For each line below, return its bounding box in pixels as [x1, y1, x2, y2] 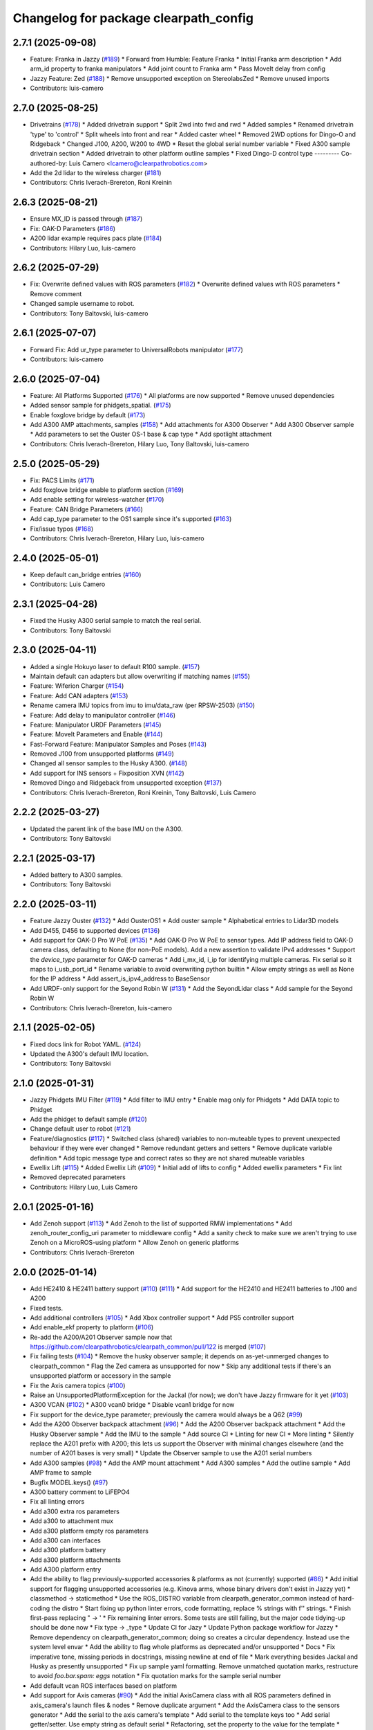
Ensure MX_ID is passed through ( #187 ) [30, 215, 143, 223]
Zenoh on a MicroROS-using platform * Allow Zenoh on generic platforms [30, 1239, 240, 1247]
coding [30, 1604, 50, 1612]
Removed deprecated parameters [30, 1173, 126, 1181]
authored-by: [30, 159, 68, 167]
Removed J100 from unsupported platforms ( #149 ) [30, 749, 174, 758]
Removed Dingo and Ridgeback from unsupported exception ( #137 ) [30, 778, 222, 787]
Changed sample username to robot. [30, 300, 135, 308]
